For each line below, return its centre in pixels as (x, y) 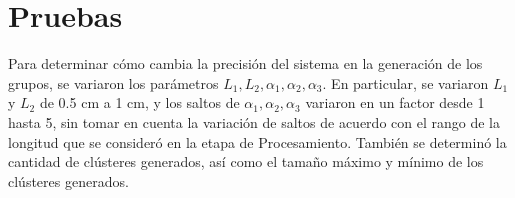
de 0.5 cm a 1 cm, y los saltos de (139, 102)
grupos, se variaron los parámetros (113, 82)
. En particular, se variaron (405, 82)
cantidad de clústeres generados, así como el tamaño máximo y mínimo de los (246, 161)
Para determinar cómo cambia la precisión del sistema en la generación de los (245, 63)
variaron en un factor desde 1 (395, 102)
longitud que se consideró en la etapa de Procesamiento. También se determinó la (257, 141)
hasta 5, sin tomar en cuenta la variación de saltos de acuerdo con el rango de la (254, 121)
